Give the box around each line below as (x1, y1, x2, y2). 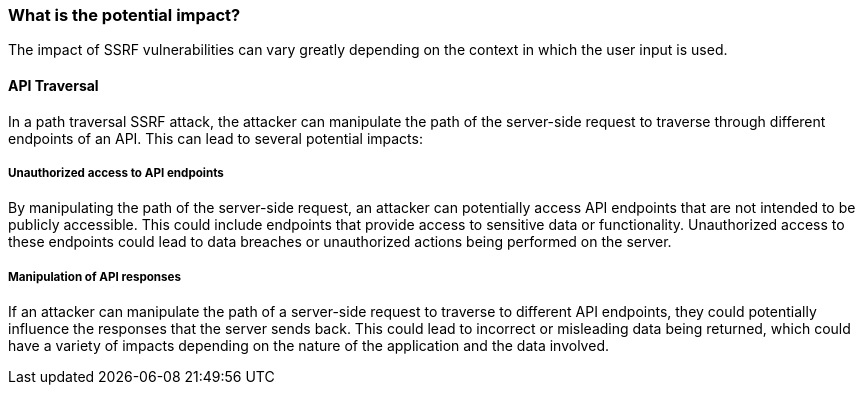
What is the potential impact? (8, 5, 241, 25)
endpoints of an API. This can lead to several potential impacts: (8, 129, 423, 147)
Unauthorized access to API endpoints (8, 165, 224, 180)
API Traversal (8, 76, 99, 94)
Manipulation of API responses (8, 269, 181, 284)
